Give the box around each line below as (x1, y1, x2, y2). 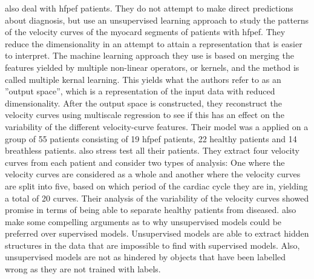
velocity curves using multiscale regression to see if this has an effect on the (5, 108, 284, 121)
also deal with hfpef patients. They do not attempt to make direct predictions (5, 2, 293, 14)
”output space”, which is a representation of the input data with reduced (5, 85, 275, 97)
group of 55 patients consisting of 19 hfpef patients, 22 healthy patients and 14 (5, 132, 297, 145)
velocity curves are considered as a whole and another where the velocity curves (5, 168, 301, 180)
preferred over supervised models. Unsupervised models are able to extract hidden (5, 227, 309, 240)
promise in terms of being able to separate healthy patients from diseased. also (5, 203, 296, 216)
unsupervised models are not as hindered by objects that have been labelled (5, 251, 286, 263)
